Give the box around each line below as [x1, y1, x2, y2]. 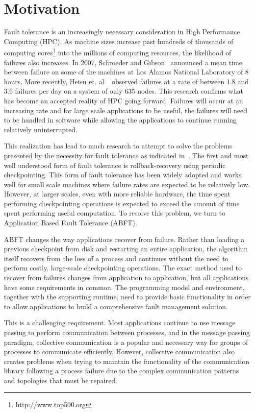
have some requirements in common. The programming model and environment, [4, 282, 245, 292]
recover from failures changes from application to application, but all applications [4, 272, 249, 283]
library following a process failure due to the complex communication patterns [4, 365, 239, 376]
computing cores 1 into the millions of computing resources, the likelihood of [4, 46, 231, 57]
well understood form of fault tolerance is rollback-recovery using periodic [4, 160, 226, 170]
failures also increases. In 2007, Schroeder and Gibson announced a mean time [4, 57, 242, 67]
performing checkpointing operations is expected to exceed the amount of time [4, 198, 240, 208]
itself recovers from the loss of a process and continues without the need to [4, 253, 229, 263]
